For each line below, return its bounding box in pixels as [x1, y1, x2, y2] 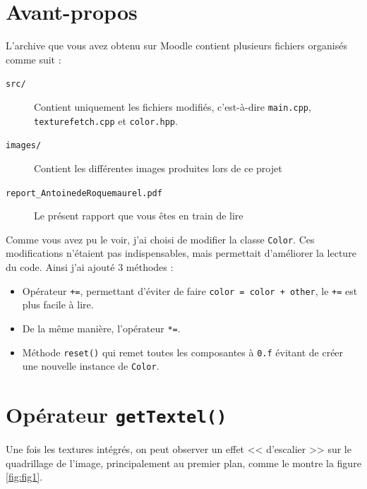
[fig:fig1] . [6, 469, 43, 484]
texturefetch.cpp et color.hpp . [34, 113, 178, 128]
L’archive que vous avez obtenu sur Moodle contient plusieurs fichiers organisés [6, 38, 347, 53]
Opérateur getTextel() [6, 400, 227, 429]
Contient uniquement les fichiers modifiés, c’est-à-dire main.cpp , [34, 99, 311, 114]
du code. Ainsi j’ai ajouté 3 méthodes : [6, 260, 174, 274]
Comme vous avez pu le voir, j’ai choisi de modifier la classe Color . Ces [6, 231, 315, 246]
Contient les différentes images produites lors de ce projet [34, 160, 282, 175]
